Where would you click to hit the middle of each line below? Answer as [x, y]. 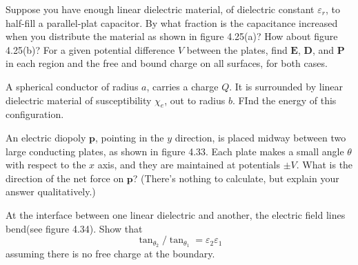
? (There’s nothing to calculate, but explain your [236, 178]
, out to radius [195, 100]
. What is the [325, 165]
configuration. [35, 114]
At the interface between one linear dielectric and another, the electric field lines [176, 214]
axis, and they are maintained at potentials [189, 165]
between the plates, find [237, 49]
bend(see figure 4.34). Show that [74, 228]
